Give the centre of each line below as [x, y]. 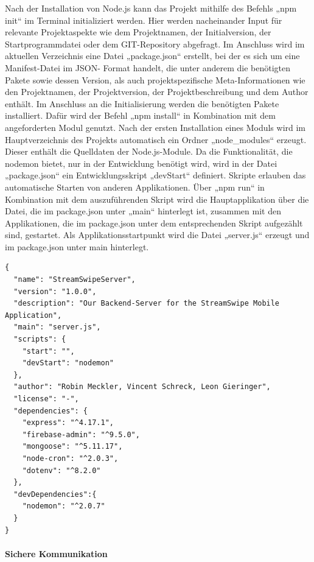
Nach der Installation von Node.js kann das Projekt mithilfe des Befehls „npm [151, 8]
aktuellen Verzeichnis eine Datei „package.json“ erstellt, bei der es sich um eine [152, 56]
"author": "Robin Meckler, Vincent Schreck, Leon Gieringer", [142, 387]
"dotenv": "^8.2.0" [61, 470]
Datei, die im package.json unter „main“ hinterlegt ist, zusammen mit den [143, 211]
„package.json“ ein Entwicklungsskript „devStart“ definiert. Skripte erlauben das [155, 175]
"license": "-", [46, 399]
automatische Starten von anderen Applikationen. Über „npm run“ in [135, 187]
